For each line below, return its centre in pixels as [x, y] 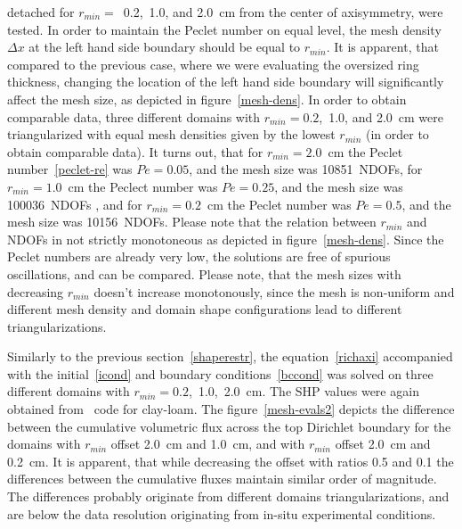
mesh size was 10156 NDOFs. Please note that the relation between [192, 222]
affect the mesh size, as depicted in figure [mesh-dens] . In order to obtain [207, 99]
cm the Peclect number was [143, 186]
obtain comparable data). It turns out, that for [135, 151]
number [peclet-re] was [70, 169]
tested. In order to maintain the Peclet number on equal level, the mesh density [224, 29]
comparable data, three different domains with [134, 116]
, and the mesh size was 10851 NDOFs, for [306, 169]
